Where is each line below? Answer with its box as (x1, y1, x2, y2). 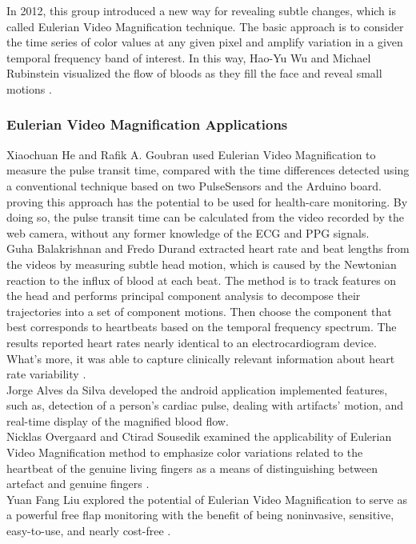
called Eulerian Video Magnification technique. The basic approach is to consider (6, 18, 404, 34)
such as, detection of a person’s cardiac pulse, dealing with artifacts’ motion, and (6, 397, 404, 414)
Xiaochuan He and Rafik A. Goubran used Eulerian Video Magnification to (6, 146, 376, 162)
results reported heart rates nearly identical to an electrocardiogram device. (6, 334, 377, 350)
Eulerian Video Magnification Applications (6, 114, 288, 134)
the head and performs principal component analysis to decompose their (6, 287, 361, 304)
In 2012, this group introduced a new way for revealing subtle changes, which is (6, 2, 396, 18)
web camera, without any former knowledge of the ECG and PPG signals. (6, 224, 370, 241)
